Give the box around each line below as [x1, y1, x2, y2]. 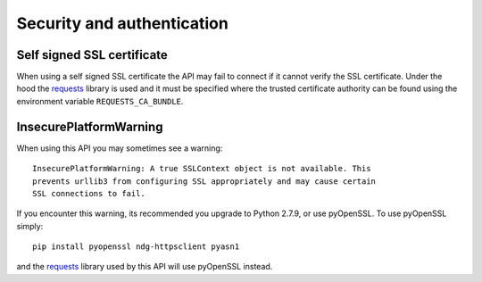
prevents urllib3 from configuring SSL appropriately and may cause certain [32, 176, 377, 187]
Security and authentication [16, 13, 229, 33]
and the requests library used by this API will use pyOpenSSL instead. [16, 261, 273, 272]
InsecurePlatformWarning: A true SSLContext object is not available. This [32, 163, 371, 174]
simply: [16, 220, 44, 231]
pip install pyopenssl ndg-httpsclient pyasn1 [32, 242, 240, 252]
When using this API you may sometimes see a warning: [16, 143, 223, 153]
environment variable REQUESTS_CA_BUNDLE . [16, 95, 184, 106]
